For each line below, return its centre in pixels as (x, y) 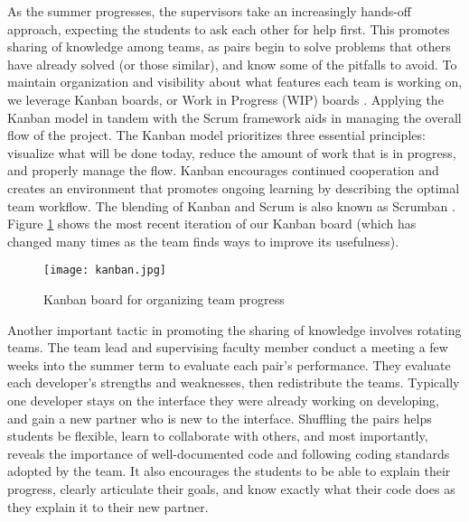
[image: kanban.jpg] (105, 270)
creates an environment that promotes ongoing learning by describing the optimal (234, 187)
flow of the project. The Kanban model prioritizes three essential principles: (216, 135)
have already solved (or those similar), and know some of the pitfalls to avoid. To (232, 64)
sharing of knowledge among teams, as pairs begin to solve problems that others (229, 47)
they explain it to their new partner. (108, 506)
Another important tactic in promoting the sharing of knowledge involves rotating (234, 329)
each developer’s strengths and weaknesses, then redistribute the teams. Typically (234, 382)
